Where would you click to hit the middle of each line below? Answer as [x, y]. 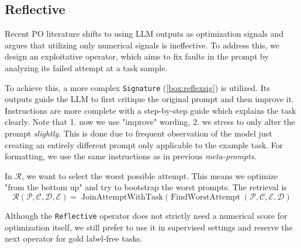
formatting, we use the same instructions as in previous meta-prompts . [131, 156]
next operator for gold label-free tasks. [74, 238]
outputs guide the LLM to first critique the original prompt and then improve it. [150, 99]
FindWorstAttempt [206, 197]
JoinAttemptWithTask [122, 197]
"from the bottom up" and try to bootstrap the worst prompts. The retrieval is [146, 187]
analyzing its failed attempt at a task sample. [86, 67]
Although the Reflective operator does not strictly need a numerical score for [146, 215]
